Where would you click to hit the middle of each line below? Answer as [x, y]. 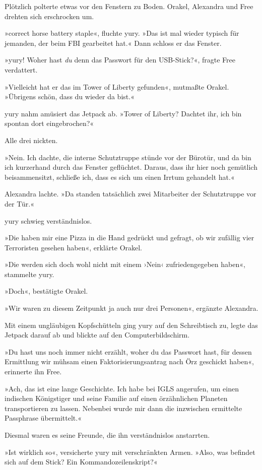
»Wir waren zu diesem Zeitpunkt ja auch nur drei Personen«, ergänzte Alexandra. [132, 308]
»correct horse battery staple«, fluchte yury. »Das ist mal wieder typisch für [122, 33]
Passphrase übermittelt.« [43, 418]
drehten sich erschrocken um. [49, 16]
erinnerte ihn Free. [33, 372]
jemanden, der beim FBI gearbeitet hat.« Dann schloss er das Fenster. [113, 43]
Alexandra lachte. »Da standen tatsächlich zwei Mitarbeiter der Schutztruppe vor [130, 194]
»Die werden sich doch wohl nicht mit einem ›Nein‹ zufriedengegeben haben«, [125, 264]
